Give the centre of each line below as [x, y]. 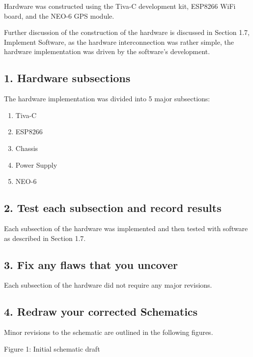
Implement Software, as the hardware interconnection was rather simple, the [119, 42]
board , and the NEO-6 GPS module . [59, 15]
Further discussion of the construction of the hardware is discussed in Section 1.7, [127, 32]
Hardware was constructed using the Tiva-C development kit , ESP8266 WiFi [120, 6]
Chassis [27, 148]
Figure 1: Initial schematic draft [52, 348]
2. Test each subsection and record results [113, 208]
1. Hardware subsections [67, 78]
